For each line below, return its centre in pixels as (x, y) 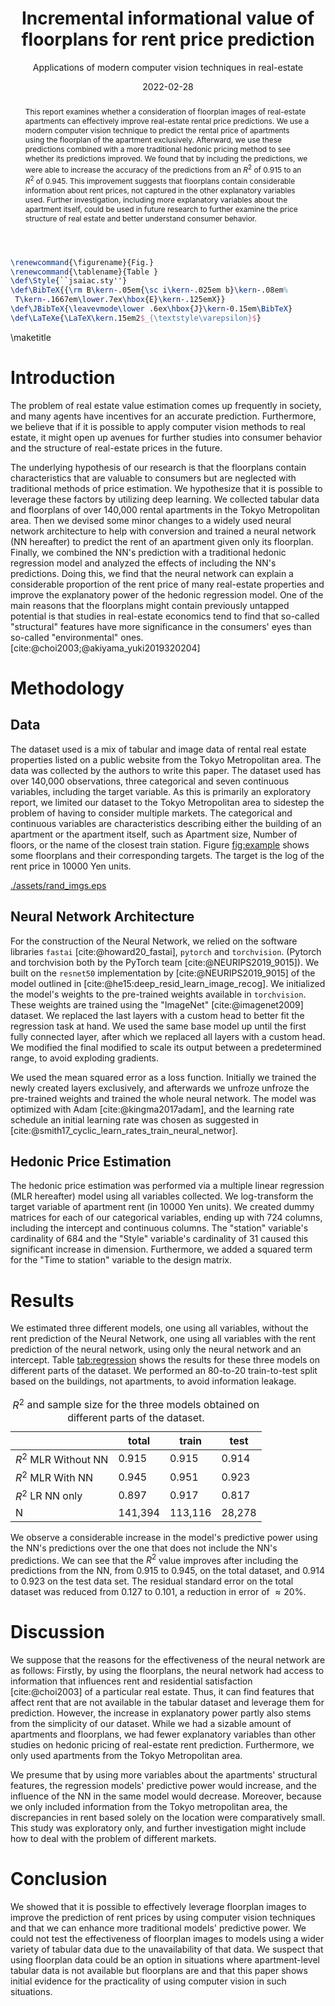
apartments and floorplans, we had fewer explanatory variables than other (163, 1734)
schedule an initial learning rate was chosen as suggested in (135, 1119)
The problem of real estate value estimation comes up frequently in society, (166, 405)
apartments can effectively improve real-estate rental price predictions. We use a (167, 120)
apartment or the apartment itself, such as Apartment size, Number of (154, 834)
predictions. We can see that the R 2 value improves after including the (154, 1559)
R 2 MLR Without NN (62, 1458)
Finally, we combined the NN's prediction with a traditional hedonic (148, 552)
